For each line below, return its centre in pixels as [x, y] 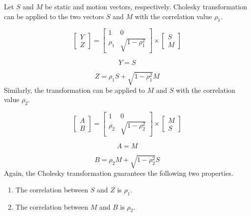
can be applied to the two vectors [54, 16]
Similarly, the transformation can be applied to [75, 90]
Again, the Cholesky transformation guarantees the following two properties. [119, 173]
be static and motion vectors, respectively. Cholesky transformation [146, 6]
